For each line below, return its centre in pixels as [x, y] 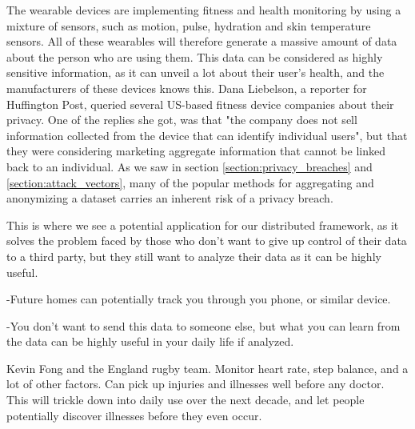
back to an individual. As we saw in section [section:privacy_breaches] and [190, 166]
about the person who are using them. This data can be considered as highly [195, 56]
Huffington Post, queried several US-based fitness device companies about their [200, 104]
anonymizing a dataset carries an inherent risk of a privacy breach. [170, 198]
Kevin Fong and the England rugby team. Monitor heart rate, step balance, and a [207, 368]
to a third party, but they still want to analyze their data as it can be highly [194, 256]
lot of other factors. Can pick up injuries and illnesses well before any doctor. [196, 384]
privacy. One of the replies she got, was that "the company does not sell [182, 120]
